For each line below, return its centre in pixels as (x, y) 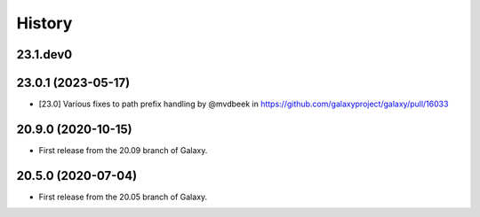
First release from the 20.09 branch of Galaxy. (123, 150)
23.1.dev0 (44, 54)
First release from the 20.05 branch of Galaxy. (123, 197)
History (44, 23)
